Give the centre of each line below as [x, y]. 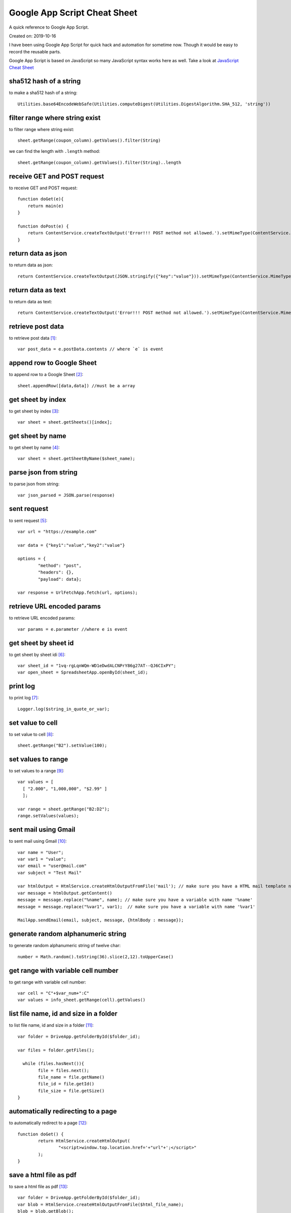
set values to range [39, 759]
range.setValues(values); [48, 816]
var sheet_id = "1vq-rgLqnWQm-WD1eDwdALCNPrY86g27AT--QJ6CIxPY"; [97, 665]
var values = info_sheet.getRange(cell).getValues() [81, 1000]
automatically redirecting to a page [63, 1111]
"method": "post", [60, 566]
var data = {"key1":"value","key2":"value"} [72, 545]
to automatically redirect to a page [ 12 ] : [48, 1123]
